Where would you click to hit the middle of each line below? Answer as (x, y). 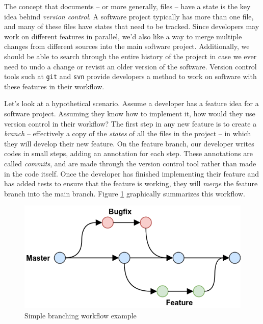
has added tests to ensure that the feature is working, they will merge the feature (131, 183)
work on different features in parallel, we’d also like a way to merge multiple (123, 36)
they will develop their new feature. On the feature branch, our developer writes (129, 143)
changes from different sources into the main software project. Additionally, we (127, 46)
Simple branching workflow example (81, 315)
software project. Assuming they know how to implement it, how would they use (130, 113)
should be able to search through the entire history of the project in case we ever (130, 56)
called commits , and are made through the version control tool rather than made (130, 163)
